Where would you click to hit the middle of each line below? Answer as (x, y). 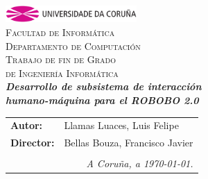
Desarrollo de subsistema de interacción (104, 86)
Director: (33, 143)
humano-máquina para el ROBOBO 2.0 (102, 100)
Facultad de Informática (60, 32)
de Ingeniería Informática (62, 73)
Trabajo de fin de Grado (61, 59)
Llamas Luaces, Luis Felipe (121, 125)
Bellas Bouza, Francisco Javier (129, 143)
